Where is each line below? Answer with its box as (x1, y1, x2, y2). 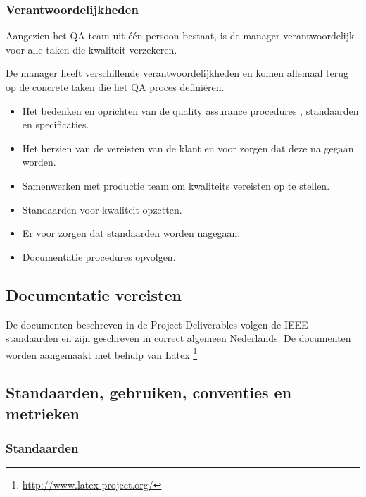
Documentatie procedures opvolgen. (22, 249, 176, 264)
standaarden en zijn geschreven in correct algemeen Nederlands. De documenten (6, 331, 351, 345)
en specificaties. (22, 117, 89, 132)
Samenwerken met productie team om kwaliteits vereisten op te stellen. (22, 178, 330, 192)
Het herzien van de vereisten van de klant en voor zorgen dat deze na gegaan (22, 140, 354, 155)
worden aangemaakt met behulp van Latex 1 (6, 345, 198, 362)
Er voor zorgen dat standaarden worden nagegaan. (22, 226, 241, 240)
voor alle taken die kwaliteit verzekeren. (6, 42, 177, 56)
